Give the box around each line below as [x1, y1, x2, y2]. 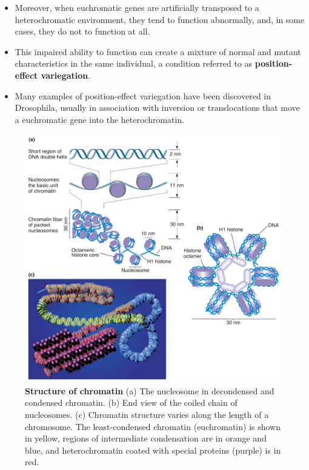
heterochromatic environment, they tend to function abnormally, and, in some [15, 13, 305, 25]
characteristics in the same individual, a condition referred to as [15, 57, 253, 70]
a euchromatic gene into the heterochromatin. [15, 113, 185, 125]
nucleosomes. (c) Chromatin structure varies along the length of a [25, 408, 269, 421]
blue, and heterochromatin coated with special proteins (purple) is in [25, 443, 281, 456]
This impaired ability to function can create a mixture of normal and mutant [15, 45, 301, 58]
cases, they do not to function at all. [15, 25, 150, 38]
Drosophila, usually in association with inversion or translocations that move [15, 101, 300, 114]
